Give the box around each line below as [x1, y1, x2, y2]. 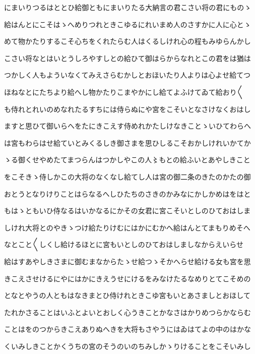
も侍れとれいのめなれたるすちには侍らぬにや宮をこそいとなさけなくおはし [4, 103, 251, 114]
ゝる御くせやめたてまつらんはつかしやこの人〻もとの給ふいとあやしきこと [4, 154, 250, 165]
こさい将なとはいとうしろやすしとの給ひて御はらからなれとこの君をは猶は [4, 52, 251, 63]
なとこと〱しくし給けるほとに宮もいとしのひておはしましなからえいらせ [4, 239, 244, 250]
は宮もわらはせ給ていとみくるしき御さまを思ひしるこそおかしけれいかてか [4, 137, 251, 148]
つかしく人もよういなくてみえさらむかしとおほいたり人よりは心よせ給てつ [4, 70, 251, 80]
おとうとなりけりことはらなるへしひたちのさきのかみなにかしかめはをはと [4, 188, 251, 199]
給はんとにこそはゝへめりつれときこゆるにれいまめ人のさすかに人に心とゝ [4, 19, 251, 29]
